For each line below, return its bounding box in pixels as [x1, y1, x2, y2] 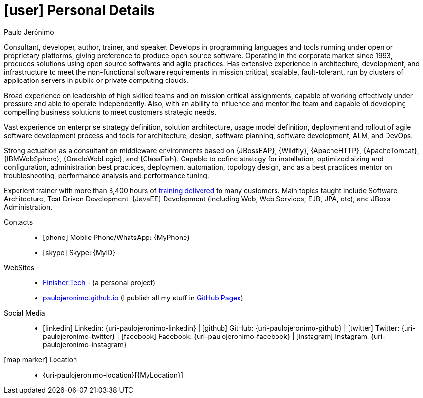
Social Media [4, 308, 45, 317]
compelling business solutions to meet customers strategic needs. [4, 107, 217, 116]
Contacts [4, 218, 33, 226]
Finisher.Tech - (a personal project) [43, 278, 156, 287]
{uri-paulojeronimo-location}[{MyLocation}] [43, 370, 183, 379]
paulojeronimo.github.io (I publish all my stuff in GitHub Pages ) [43, 293, 243, 302]
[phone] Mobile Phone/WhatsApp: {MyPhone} [43, 233, 190, 241]
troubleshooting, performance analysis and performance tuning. [4, 171, 209, 179]
